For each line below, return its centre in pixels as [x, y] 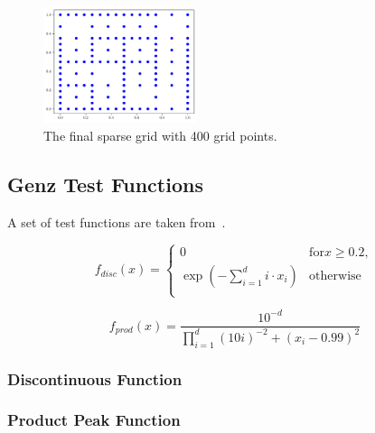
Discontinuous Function [95, 378]
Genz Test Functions [105, 184]
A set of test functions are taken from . [117, 221]
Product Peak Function [94, 420]
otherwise [335, 276]
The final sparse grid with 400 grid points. [160, 136]
